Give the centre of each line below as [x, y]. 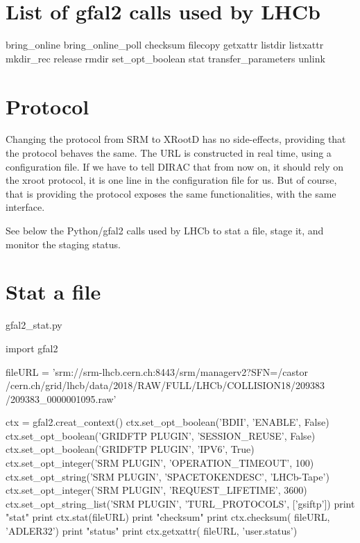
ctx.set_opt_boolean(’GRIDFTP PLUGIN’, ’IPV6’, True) [130, 449]
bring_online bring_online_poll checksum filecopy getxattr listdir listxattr [165, 45]
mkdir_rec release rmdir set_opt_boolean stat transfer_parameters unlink [165, 58]
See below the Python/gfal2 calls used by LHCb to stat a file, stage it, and [165, 230]
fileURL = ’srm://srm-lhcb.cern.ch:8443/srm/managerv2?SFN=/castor [157, 371]
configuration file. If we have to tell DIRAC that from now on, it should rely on [175, 166]
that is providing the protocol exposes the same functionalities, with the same [171, 193]
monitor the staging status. [63, 244]
